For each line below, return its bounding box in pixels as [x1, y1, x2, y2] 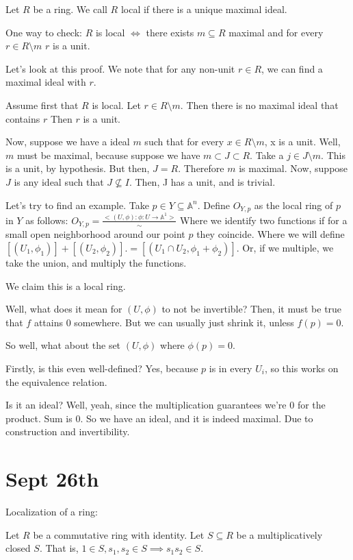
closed [5, 541, 31, 555]
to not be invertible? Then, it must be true [161, 302, 342, 316]
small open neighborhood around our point [5, 227, 185, 241]
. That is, [39, 541, 79, 555]
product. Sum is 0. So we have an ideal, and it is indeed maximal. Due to [5, 411, 313, 425]
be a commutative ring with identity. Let [33, 527, 205, 541]
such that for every [144, 134, 224, 149]
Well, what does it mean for [5, 302, 122, 316]
